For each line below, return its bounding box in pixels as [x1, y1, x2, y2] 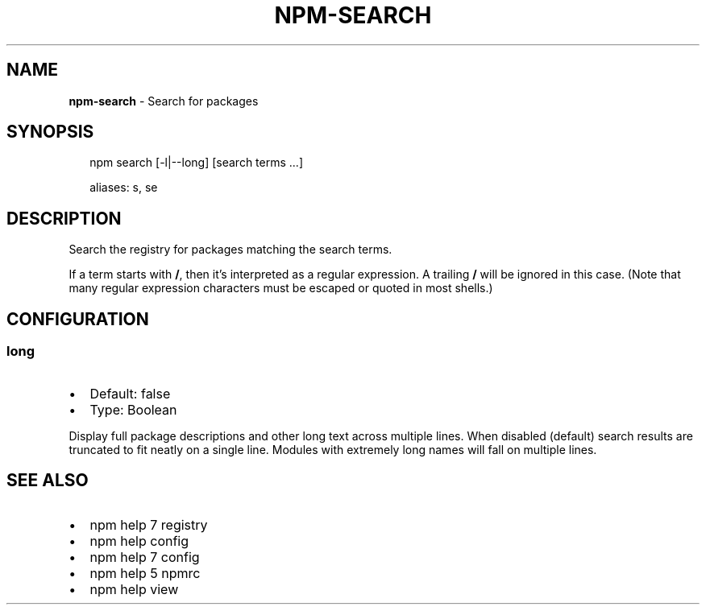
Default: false [89, 385, 171, 402]
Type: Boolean [89, 401, 177, 418]
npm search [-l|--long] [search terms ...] [89, 155, 303, 170]
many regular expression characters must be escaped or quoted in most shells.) [69, 281, 493, 295]
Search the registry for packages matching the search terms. [69, 242, 392, 257]
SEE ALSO [6, 469, 89, 490]
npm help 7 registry [89, 517, 208, 534]
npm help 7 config [89, 549, 200, 566]
